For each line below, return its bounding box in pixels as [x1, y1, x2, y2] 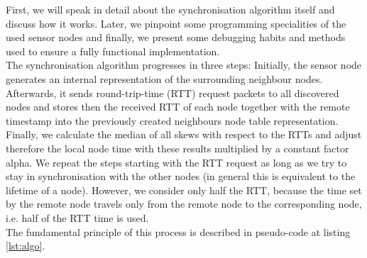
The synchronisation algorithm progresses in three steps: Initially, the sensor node [6, 57, 362, 72]
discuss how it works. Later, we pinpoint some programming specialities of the [6, 16, 346, 30]
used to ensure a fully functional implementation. [6, 43, 220, 58]
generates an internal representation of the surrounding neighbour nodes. [6, 71, 323, 86]
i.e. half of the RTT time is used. [6, 210, 149, 225]
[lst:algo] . [6, 238, 45, 253]
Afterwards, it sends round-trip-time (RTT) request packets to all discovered [6, 85, 339, 100]
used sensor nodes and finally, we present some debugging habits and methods [6, 30, 346, 45]
